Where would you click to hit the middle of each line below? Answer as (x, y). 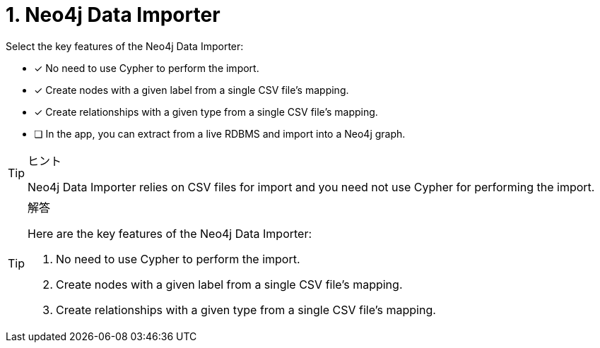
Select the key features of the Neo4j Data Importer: (125, 46)
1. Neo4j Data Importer (113, 15)
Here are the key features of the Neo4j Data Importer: (170, 233)
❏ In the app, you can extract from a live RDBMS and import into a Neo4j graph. (220, 133)
